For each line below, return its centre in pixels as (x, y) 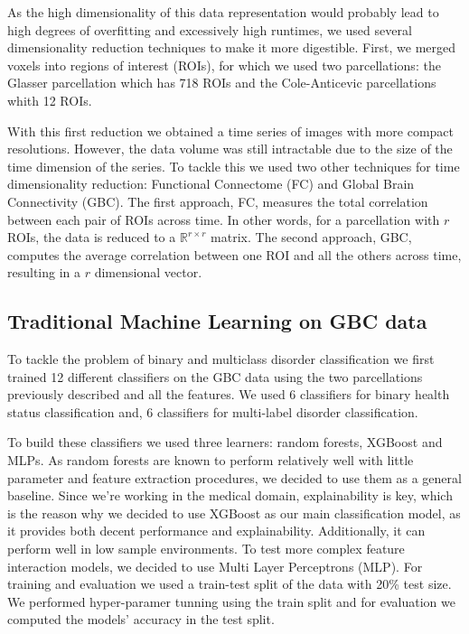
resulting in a (44, 272)
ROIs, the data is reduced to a (92, 237)
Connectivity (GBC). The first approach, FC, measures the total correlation (218, 201)
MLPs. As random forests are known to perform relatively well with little (211, 460)
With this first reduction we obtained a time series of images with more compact (230, 131)
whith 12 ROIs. (50, 100)
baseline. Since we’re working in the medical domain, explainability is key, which (230, 495)
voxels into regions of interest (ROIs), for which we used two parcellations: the (224, 65)
